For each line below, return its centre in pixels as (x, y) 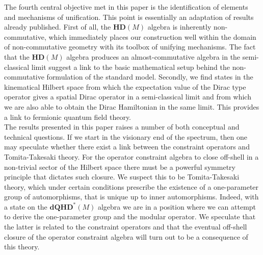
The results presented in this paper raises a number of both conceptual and (122, 127)
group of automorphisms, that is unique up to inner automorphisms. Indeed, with (131, 197)
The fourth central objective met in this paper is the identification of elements (126, 7)
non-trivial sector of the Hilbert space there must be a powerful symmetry (120, 167)
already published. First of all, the (58, 27)
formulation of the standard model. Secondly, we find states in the (150, 77)
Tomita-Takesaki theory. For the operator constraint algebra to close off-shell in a (131, 156)
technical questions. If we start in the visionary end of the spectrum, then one (126, 136)
